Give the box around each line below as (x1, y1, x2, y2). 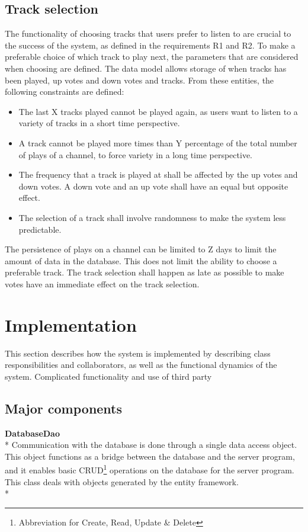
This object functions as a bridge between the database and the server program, (5, 450, 295, 462)
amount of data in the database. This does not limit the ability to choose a (5, 254, 277, 267)
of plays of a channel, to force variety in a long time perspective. (18, 148, 252, 161)
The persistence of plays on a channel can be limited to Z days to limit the (5, 243, 277, 255)
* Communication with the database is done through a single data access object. (5, 438, 297, 451)
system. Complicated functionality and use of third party (5, 370, 212, 382)
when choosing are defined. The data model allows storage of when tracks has (5, 62, 287, 74)
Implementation (5, 312, 137, 336)
